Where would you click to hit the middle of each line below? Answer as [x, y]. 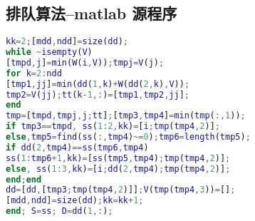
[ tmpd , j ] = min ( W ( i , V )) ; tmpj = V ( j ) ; [85, 62]
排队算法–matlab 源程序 [92, 13]
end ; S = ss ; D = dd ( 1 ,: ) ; [59, 211]
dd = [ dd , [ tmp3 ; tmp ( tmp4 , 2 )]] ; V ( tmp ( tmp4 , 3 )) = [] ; [121, 190]
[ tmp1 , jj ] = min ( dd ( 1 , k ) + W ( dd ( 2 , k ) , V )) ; [98, 84]
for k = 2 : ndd [34, 73]
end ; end [24, 179]
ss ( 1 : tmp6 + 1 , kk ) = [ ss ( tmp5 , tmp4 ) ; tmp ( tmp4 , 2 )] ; [118, 158]
